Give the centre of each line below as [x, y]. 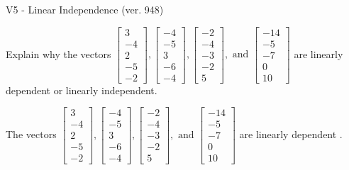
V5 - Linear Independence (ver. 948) [85, 9]
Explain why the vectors [59, 53]
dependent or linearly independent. [82, 90]
